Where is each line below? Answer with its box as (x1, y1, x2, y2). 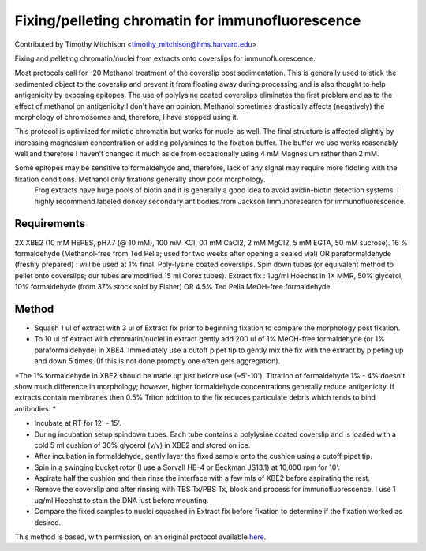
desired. (34, 517, 62, 527)
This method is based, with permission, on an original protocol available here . (14, 532, 267, 542)
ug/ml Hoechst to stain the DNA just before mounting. (34, 495, 209, 504)
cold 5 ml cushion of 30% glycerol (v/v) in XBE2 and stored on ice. (34, 440, 251, 449)
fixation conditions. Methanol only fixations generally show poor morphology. (14, 174, 266, 184)
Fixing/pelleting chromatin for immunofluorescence (14, 12, 361, 29)
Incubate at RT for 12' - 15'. (34, 419, 121, 428)
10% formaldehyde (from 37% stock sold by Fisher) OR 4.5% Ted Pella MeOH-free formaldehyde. (14, 282, 333, 292)
